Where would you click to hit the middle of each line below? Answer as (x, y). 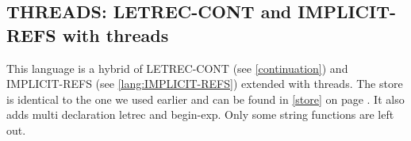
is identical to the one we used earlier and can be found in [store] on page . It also (205, 99)
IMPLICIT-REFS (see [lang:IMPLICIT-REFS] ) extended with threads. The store (205, 84)
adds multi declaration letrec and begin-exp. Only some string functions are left (200, 114)
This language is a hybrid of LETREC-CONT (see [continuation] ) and (177, 68)
